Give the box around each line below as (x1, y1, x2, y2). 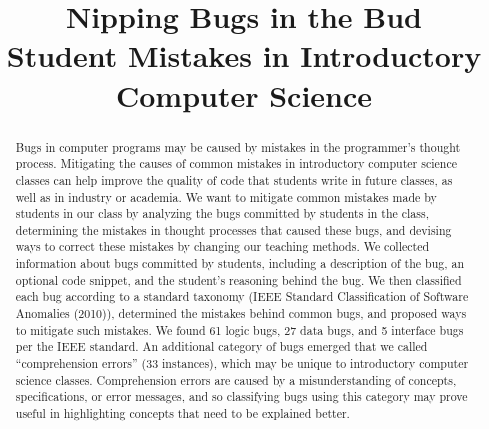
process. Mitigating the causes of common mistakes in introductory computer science (15, 155, 457, 172)
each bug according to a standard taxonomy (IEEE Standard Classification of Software (15, 288, 469, 305)
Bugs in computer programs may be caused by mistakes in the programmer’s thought (15, 138, 461, 155)
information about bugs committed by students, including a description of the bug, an (15, 255, 465, 272)
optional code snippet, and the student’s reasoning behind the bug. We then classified (15, 271, 462, 288)
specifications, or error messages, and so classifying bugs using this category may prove (15, 388, 468, 405)
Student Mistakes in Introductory (6, 35, 482, 76)
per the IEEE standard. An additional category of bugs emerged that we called (15, 338, 428, 355)
